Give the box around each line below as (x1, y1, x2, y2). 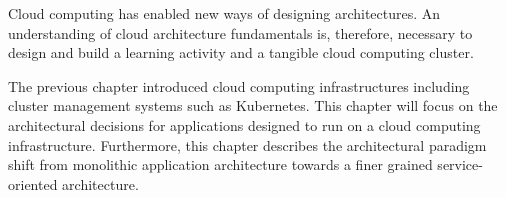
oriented (8, 173, 58, 194)
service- (437, 154, 483, 175)
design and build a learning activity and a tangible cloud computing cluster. (8, 42, 474, 63)
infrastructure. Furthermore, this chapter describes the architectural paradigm (8, 134, 487, 155)
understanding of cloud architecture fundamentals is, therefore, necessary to (8, 22, 473, 43)
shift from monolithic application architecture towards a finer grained (8, 154, 433, 175)
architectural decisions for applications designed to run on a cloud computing (8, 114, 481, 135)
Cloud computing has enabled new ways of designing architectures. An (8, 3, 441, 23)
